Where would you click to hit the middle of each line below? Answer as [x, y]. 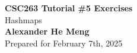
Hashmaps [23, 19]
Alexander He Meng [47, 31]
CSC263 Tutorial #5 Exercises [69, 8]
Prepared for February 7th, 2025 [64, 43]
